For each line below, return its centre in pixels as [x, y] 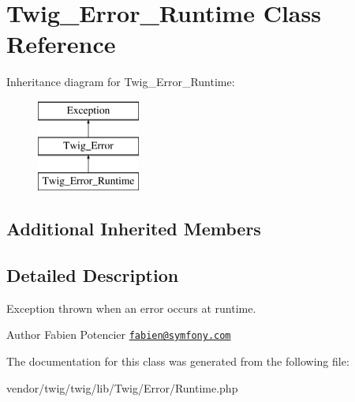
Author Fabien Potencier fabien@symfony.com [119, 334]
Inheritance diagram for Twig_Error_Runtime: [121, 82]
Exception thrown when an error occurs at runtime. [131, 308]
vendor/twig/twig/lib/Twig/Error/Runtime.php [122, 387]
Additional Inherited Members [134, 229]
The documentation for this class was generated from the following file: [178, 361]
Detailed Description [93, 275]
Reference [61, 44]
